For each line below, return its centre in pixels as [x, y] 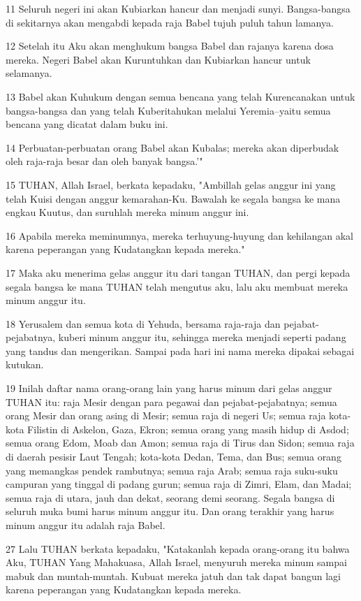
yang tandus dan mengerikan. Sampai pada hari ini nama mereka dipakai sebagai [180, 350]
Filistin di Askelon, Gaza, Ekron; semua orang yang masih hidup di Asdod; [188, 429]
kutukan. [25, 364]
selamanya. [29, 73]
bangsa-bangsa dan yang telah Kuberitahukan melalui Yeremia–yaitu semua [168, 110]
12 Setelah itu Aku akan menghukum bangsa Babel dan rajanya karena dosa [170, 46]
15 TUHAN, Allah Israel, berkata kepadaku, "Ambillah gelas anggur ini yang [171, 184]
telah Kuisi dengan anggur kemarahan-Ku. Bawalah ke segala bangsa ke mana [173, 198]
